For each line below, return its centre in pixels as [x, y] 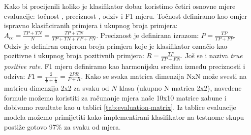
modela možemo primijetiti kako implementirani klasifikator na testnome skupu [124, 117]
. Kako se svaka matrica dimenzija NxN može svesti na [164, 76]
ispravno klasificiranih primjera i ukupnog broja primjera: [91, 25]
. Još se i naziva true [212, 55]
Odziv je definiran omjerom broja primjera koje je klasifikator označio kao [116, 46]
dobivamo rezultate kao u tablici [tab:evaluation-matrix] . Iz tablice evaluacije [120, 107]
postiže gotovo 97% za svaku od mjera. [63, 126]
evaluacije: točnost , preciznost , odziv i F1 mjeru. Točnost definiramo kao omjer [126, 16]
